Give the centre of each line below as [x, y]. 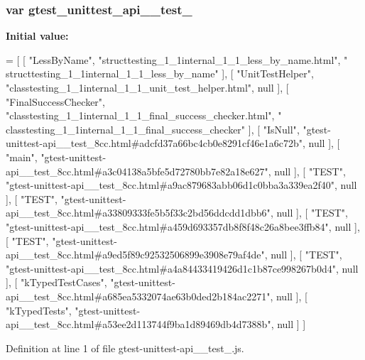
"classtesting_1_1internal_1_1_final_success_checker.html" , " [144, 115]
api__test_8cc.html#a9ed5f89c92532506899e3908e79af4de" [135, 255]
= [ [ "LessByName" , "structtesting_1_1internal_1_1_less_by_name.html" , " [177, 59]
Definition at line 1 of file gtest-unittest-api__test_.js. [125, 348]
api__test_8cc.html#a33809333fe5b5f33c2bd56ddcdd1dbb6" [138, 213]
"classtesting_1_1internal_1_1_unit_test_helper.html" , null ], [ [147, 87]
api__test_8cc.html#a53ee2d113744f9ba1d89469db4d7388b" [138, 324]
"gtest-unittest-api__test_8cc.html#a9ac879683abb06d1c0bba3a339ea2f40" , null [181, 185]
